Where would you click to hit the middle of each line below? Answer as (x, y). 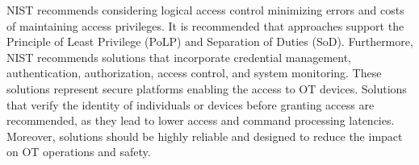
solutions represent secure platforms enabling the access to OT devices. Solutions (207, 88)
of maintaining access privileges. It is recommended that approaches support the (205, 25)
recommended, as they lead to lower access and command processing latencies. (201, 120)
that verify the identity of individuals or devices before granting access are (191, 104)
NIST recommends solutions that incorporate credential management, (179, 57)
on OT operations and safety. (79, 152)
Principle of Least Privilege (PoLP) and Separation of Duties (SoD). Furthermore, (210, 41)
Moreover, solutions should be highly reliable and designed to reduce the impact (205, 136)
